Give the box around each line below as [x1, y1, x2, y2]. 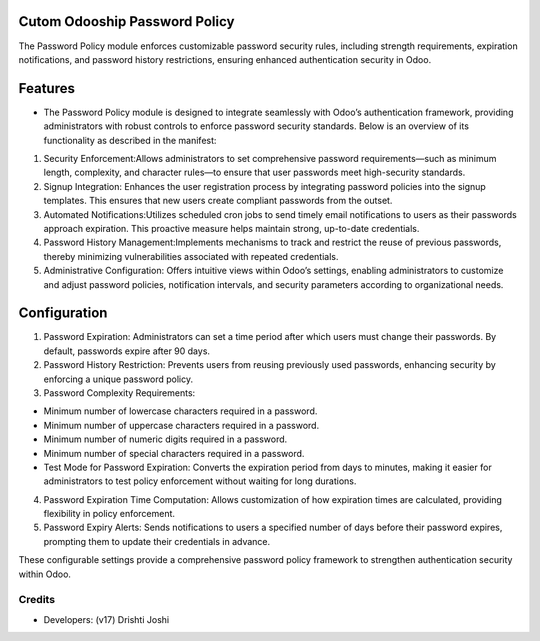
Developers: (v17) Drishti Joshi [43, 613, 170, 625]
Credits [18, 593, 55, 607]
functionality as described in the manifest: [43, 134, 217, 146]
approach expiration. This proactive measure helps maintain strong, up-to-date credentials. [43, 222, 420, 234]
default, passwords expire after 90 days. [43, 345, 210, 357]
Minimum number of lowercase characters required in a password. [43, 405, 318, 417]
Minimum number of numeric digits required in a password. [43, 433, 288, 445]
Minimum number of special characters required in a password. [43, 447, 305, 459]
